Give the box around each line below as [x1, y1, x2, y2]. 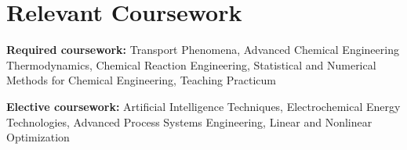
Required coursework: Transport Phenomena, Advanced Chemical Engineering [6, 41, 399, 58]
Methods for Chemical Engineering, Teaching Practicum [6, 72, 276, 88]
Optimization [6, 129, 70, 145]
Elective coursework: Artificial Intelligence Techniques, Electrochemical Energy [6, 98, 401, 114]
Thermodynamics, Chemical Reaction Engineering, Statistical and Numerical [6, 56, 376, 73]
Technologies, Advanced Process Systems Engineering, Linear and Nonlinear [6, 113, 372, 130]
